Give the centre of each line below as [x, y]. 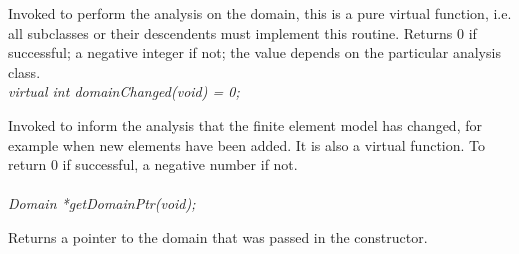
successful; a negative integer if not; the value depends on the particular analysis [254, 52]
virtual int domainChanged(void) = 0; [124, 91]
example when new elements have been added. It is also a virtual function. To [247, 144]
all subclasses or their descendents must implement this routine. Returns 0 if [242, 32]
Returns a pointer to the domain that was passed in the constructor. [218, 236]
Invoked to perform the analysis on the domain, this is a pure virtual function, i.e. [260, 13]
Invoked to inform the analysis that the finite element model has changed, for [245, 124]
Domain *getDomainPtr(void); [102, 203]
